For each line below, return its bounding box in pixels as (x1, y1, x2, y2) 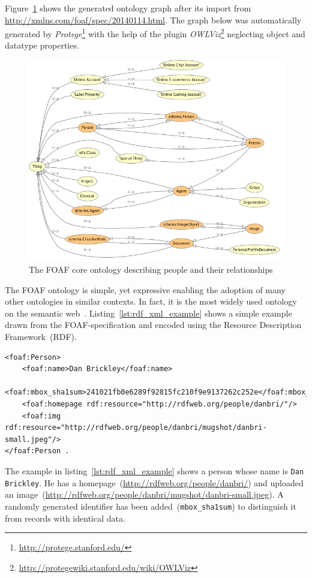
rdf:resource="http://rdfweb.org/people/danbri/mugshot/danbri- (5, 423, 267, 432)
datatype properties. (5, 39, 79, 52)
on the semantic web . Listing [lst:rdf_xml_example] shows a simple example (5, 306, 292, 319)
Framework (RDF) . (5, 330, 77, 343)
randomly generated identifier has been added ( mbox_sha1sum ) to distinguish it (5, 499, 296, 512)
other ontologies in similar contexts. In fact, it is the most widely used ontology (5, 295, 297, 308)
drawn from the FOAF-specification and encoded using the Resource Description (5, 318, 302, 331)
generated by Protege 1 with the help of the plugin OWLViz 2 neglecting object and (5, 26, 305, 40)
